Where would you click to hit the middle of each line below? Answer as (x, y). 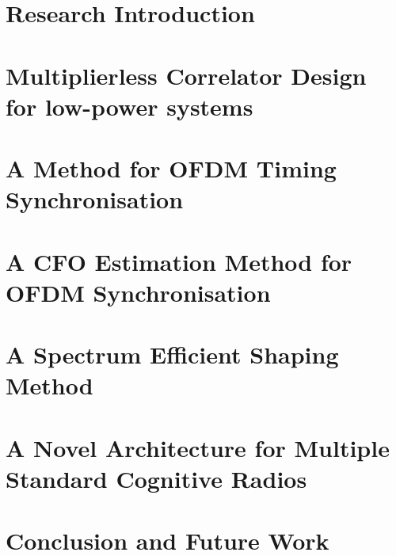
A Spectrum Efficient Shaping (172, 354)
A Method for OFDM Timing (171, 168)
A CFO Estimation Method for (179, 261)
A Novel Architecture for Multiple (198, 447)
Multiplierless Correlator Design (186, 75)
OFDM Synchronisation (138, 292)
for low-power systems (129, 106)
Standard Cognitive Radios (156, 478)
